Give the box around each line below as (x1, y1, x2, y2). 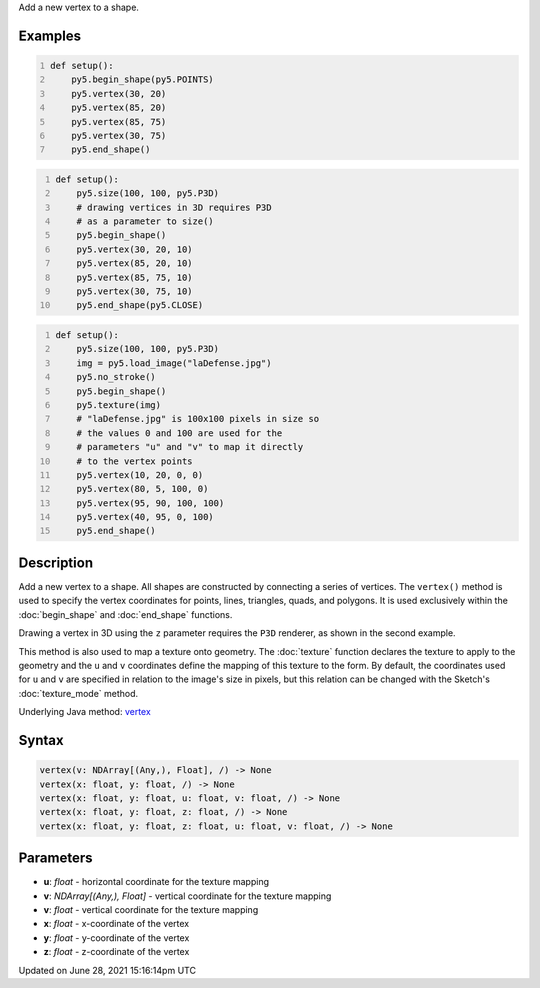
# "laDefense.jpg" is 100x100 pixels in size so (76, 413, 320, 425)
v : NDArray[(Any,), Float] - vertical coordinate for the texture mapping (43, 890, 332, 902)
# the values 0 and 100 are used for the (76, 427, 283, 439)
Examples (18, 27, 82, 44)
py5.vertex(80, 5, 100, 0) (76, 483, 209, 495)
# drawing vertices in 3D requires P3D (76, 201, 272, 213)
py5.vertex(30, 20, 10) (76, 243, 194, 255)
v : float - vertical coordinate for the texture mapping (43, 903, 259, 915)
